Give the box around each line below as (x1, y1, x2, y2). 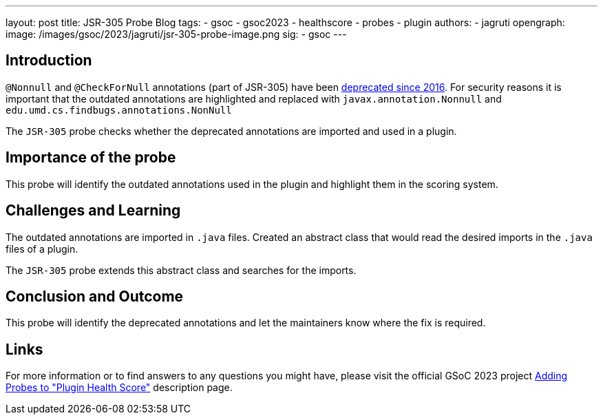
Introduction (6, 52, 92, 70)
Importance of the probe (6, 149, 176, 167)
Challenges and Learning (6, 202, 181, 220)
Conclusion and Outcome (6, 287, 184, 305)
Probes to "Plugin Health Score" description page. (6, 381, 233, 394)
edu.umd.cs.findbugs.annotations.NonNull (6, 104, 232, 116)
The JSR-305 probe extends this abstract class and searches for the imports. (6, 264, 357, 276)
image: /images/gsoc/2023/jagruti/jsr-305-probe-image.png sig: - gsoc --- (6, 28, 347, 40)
